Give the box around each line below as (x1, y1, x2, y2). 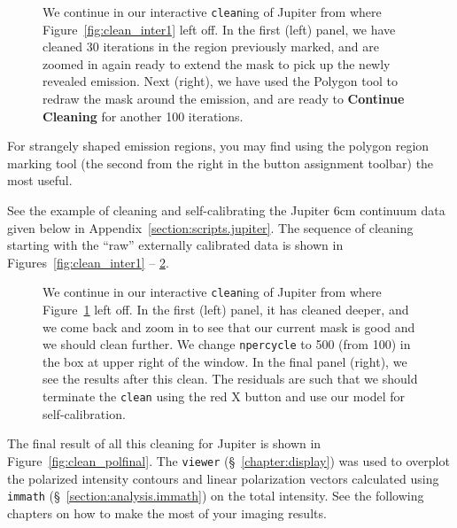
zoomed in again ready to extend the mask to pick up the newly (43, 54, 391, 73)
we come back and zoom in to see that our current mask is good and (43, 317, 415, 336)
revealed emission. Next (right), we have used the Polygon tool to (43, 72, 399, 90)
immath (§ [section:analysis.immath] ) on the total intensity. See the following (7, 486, 424, 505)
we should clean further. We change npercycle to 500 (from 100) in (43, 335, 411, 353)
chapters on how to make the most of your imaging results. (7, 503, 327, 522)
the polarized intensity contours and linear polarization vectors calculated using (7, 469, 439, 487)
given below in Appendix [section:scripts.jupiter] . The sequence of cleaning (7, 218, 414, 237)
